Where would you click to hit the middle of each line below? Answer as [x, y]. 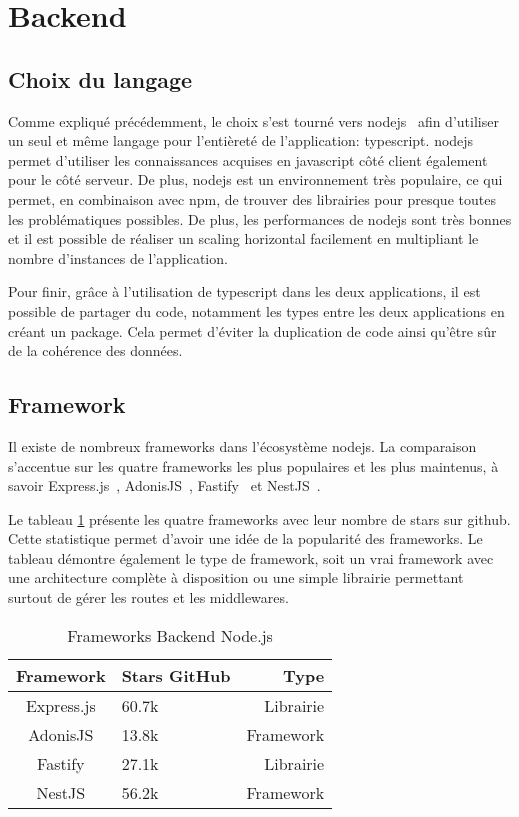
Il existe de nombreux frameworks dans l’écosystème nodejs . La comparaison [242, 445]
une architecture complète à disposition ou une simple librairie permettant [236, 577]
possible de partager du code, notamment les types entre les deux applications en [256, 310]
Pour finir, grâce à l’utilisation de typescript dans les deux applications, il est [244, 291]
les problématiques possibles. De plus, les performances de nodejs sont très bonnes [260, 218]
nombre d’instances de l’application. [118, 257]
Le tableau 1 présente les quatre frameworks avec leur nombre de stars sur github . [259, 518]
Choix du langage [100, 78]
